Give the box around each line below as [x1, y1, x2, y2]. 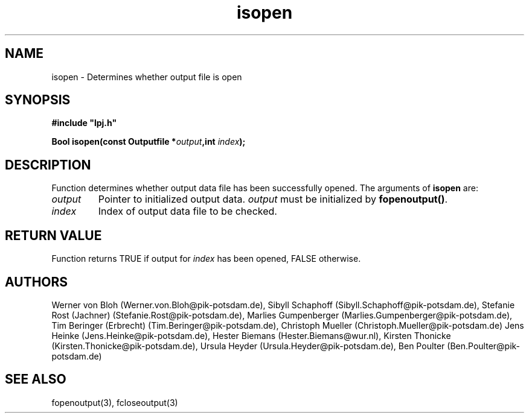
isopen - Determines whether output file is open [51, 71, 242, 82]
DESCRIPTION [5, 157, 91, 173]
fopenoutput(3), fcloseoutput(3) [51, 397, 178, 408]
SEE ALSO [5, 372, 66, 387]
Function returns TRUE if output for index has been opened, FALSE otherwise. [51, 253, 361, 264]
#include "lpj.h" [51, 118, 117, 128]
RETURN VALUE [5, 227, 102, 243]
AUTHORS [5, 274, 68, 290]
